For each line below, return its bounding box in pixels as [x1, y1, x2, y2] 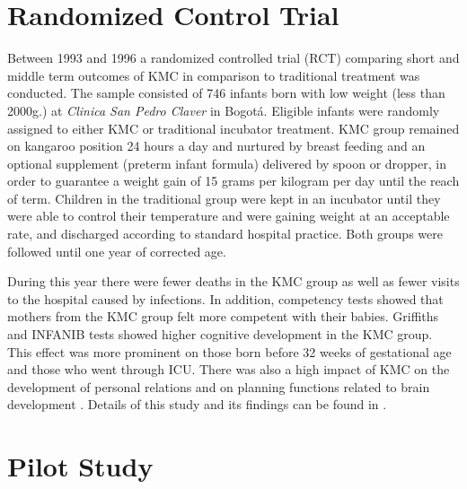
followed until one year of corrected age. [7, 241, 226, 260]
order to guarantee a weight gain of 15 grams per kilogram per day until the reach [7, 171, 460, 190]
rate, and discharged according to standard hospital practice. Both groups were [7, 224, 443, 243]
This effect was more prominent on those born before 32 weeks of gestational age [7, 342, 452, 361]
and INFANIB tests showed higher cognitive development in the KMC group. [7, 325, 433, 344]
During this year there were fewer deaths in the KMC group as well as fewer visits [7, 272, 460, 291]
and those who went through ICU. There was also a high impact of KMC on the [7, 360, 450, 379]
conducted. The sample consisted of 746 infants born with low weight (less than [7, 83, 445, 102]
